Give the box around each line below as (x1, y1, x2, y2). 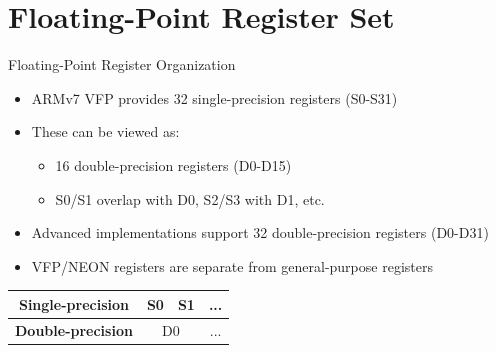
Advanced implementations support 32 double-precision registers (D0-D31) (31, 222, 489, 243)
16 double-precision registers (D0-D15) (55, 154, 292, 175)
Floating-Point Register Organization (8, 54, 236, 75)
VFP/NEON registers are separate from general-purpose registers (31, 255, 433, 276)
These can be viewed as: (31, 121, 180, 142)
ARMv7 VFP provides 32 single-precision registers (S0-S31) (31, 87, 398, 108)
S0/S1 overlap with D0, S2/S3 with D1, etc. (55, 188, 325, 209)
